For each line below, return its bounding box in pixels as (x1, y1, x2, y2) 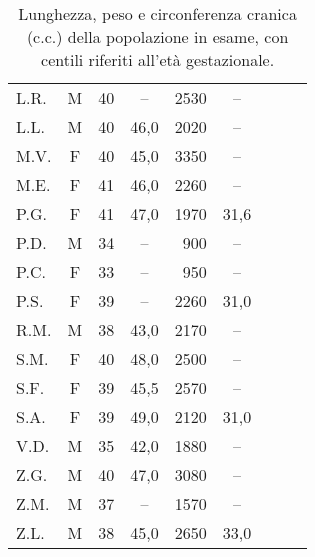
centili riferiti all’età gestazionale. (41, 48, 275, 71)
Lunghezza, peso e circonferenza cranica (18, 2, 297, 25)
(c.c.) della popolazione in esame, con (26, 25, 289, 48)
